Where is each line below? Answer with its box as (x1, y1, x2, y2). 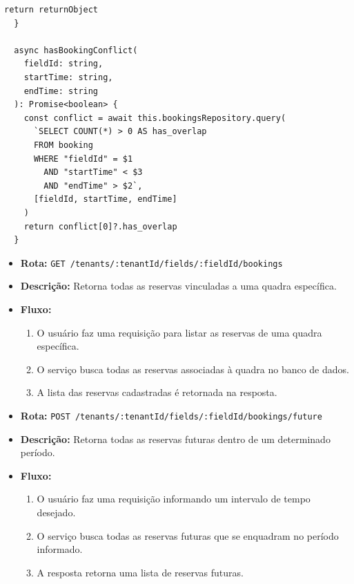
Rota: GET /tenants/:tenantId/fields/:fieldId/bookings (20, 255, 283, 270)
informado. (37, 542, 83, 556)
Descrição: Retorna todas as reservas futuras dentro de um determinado (20, 431, 331, 446)
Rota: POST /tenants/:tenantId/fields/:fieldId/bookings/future (20, 408, 322, 422)
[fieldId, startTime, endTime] (33, 194, 177, 205)
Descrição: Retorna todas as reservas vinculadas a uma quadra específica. (20, 279, 337, 293)
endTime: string (23, 86, 99, 96)
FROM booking (33, 140, 93, 150)
